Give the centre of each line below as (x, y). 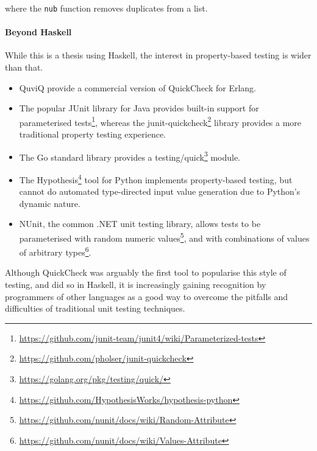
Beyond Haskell (38, 32)
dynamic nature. (50, 203)
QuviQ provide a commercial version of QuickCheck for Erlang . (138, 87)
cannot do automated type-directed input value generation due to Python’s (160, 191)
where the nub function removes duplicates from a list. (106, 8)
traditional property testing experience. (93, 134)
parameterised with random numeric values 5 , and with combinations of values (164, 237)
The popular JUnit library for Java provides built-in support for (139, 108)
